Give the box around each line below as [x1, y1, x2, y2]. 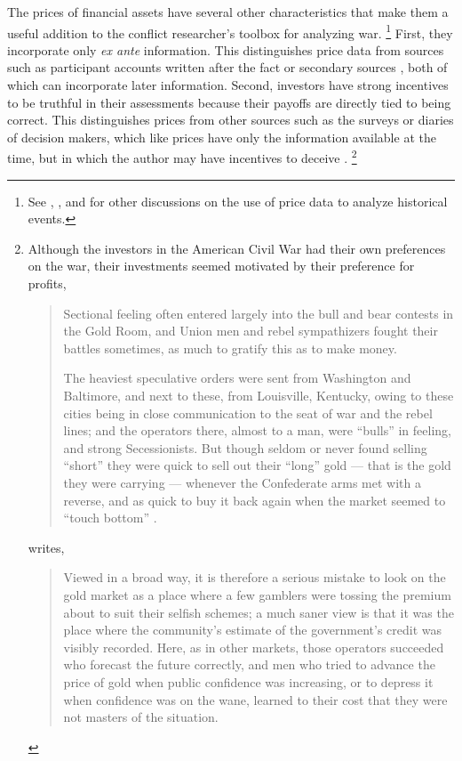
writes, [28, 538, 65, 556]
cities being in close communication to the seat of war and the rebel [63, 403, 433, 422]
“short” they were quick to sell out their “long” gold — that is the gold [63, 456, 451, 474]
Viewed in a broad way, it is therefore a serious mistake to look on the [63, 568, 446, 587]
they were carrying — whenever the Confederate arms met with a [63, 473, 421, 491]
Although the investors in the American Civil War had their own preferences [28, 239, 446, 257]
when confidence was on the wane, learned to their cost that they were [63, 690, 448, 708]
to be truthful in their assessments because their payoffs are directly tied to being [7, 93, 451, 111]
